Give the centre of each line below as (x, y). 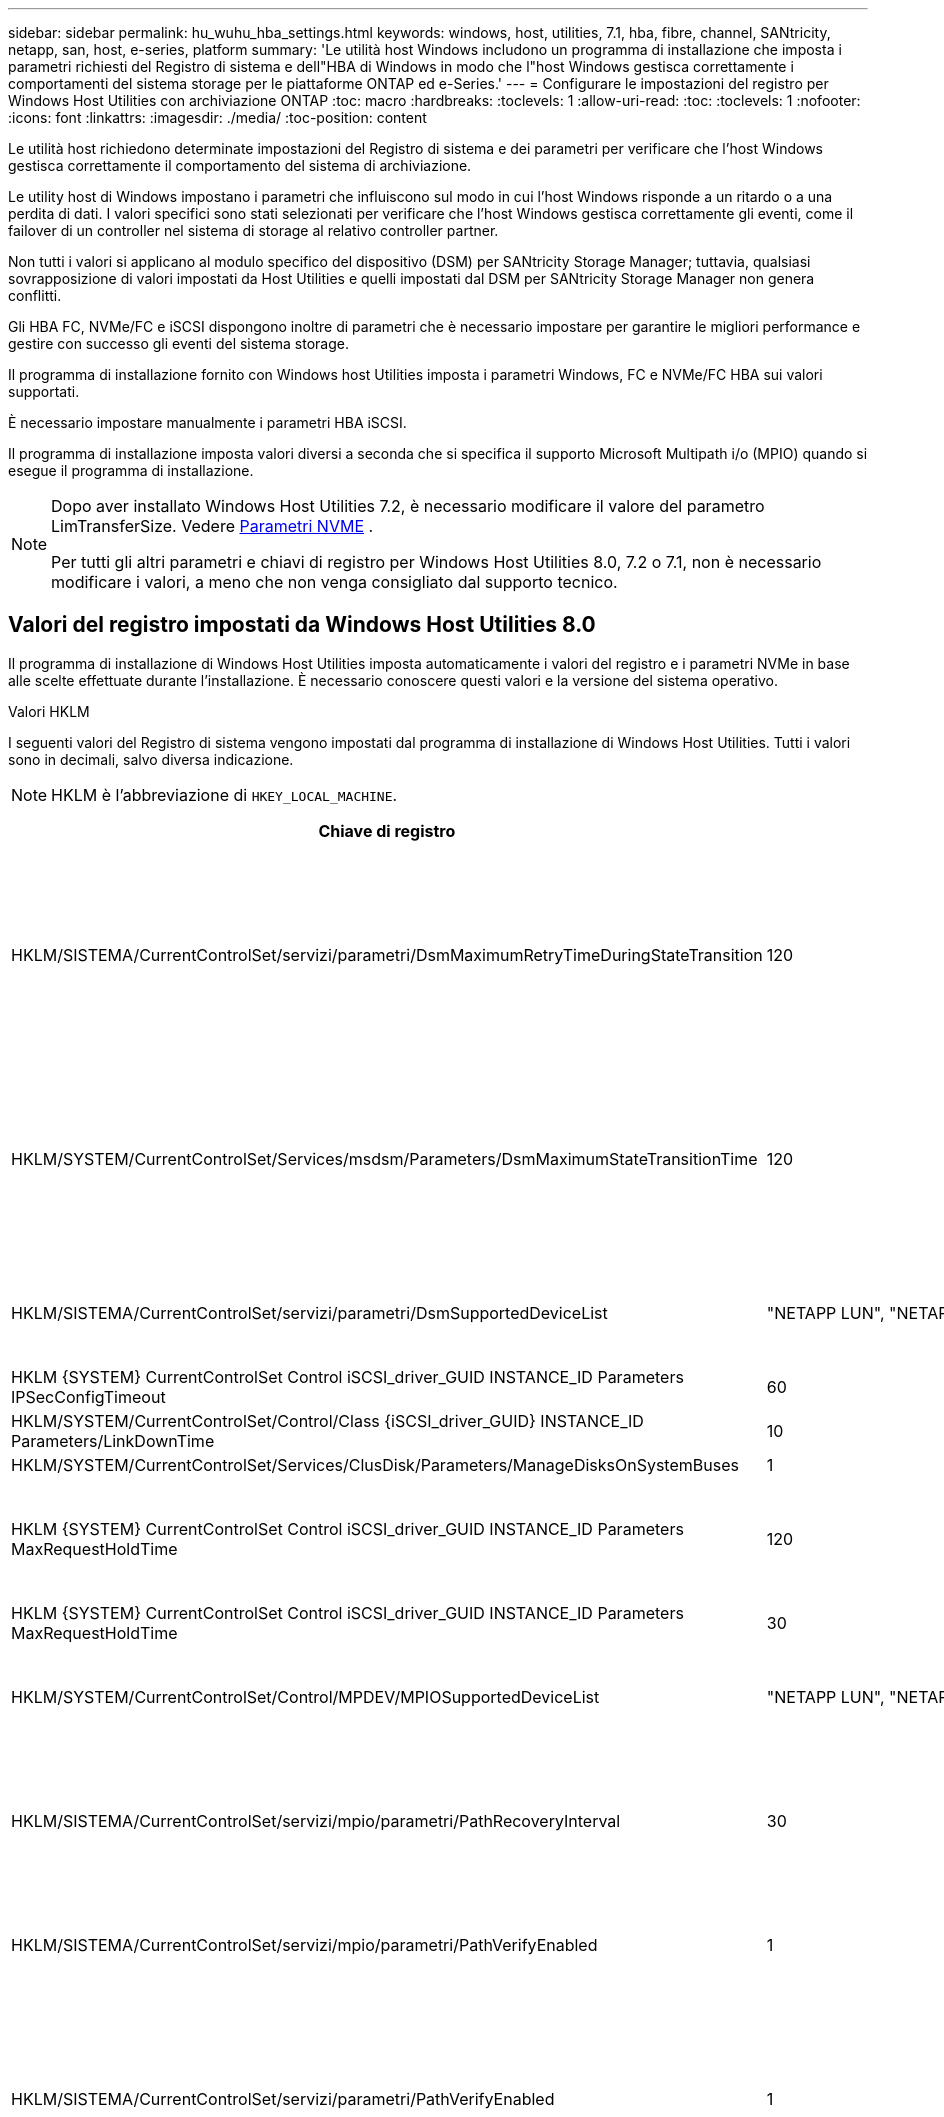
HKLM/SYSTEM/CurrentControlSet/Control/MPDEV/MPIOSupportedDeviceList (305, 1696)
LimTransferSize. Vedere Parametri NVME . (212, 526)
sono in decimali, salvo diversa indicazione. (151, 759)
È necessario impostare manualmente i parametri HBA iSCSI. (207, 422)
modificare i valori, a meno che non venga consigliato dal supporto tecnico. (334, 582)
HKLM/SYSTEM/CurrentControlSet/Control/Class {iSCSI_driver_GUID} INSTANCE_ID (327, 1420)
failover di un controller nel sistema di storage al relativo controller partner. (253, 230)
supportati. (44, 391)
